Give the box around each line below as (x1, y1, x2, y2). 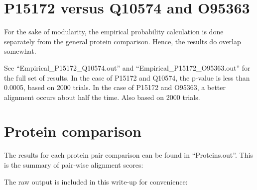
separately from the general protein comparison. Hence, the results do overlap (4, 36, 241, 46)
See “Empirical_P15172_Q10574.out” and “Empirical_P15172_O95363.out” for (4, 62, 251, 73)
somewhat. (4, 46, 36, 56)
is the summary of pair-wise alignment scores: (4, 160, 143, 170)
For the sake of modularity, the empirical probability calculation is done (4, 26, 224, 37)
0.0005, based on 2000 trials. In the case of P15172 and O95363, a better (4, 82, 226, 93)
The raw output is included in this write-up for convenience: (4, 176, 188, 187)
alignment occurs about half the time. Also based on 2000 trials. (4, 92, 200, 102)
